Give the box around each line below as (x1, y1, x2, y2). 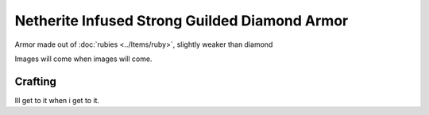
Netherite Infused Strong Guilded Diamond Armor (14, 12, 349, 29)
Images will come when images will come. (14, 54, 153, 63)
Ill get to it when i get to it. (14, 95, 99, 105)
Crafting (14, 75, 57, 88)
